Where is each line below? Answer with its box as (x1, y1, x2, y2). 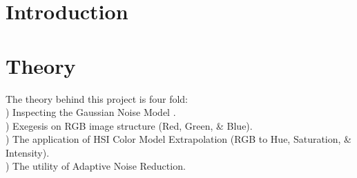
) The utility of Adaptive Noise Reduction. (6, 159, 186, 173)
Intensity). (6, 145, 50, 159)
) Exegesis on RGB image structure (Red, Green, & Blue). (6, 118, 253, 132)
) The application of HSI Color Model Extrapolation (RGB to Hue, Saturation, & (6, 132, 351, 146)
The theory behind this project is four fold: (6, 91, 188, 106)
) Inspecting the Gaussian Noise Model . (6, 105, 176, 119)
